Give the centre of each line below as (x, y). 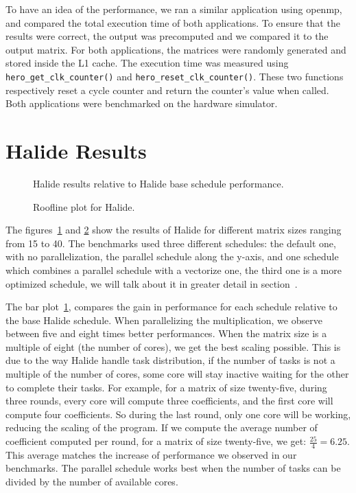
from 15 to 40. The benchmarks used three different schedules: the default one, (171, 243)
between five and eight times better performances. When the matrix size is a (166, 333)
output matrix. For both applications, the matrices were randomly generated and (176, 49)
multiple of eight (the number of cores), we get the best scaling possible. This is (173, 346)
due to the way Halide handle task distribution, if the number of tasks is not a (170, 360)
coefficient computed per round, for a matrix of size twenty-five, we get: (156, 441)
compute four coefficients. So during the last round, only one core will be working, (178, 414)
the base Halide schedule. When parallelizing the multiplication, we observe (164, 320)
